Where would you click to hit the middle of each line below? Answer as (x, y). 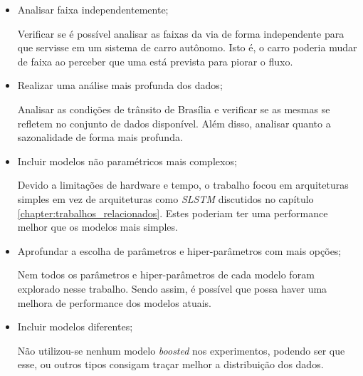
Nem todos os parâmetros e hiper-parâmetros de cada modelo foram (166, 275)
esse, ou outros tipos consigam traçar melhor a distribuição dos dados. (170, 364)
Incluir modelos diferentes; (75, 327)
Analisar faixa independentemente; (93, 9)
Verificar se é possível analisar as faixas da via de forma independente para (181, 33)
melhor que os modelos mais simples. (98, 227)
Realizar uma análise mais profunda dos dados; (120, 85)
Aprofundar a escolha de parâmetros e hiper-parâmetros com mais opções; (179, 250)
